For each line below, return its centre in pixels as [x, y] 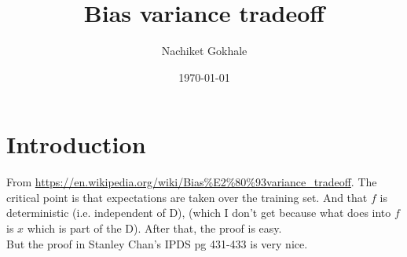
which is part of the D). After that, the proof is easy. [154, 228]
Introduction [76, 144]
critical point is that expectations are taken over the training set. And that [187, 197]
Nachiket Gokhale [204, 51]
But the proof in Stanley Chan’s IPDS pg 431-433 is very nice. [157, 243]
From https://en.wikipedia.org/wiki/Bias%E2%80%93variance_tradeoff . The [192, 182]
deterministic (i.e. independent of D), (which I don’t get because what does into [199, 213]
